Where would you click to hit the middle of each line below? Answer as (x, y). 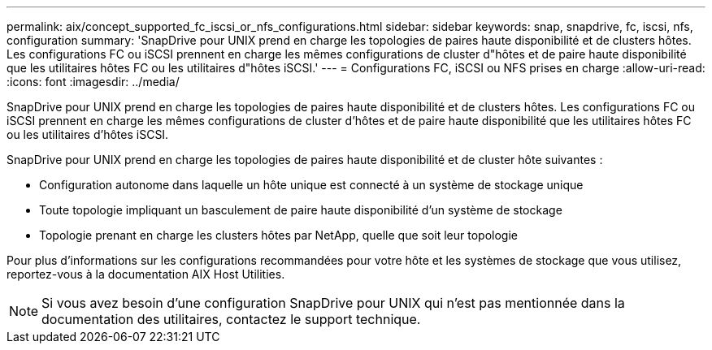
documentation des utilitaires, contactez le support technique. (231, 319)
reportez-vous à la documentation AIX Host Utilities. (146, 274)
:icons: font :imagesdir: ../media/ (93, 82)
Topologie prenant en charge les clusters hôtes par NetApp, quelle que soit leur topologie (278, 235)
